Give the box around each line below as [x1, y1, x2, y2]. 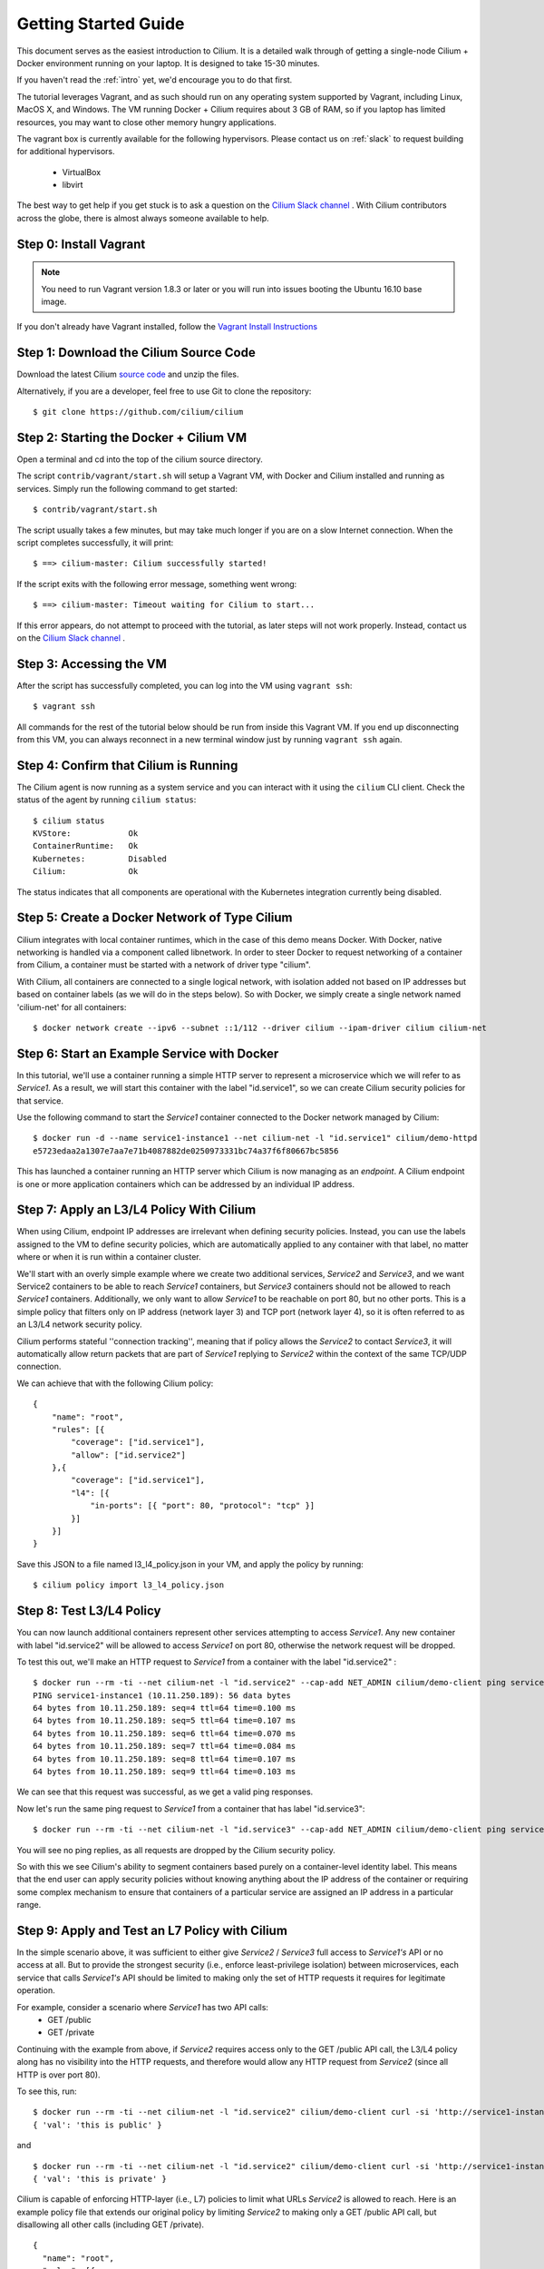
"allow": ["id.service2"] [71, 1449, 186, 1460]
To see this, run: [16, 2086, 77, 2097]
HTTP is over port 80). [16, 2069, 101, 2080]
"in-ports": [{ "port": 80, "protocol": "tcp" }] [90, 1500, 316, 1511]
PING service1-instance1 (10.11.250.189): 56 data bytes [33, 1690, 292, 1701]
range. [16, 1900, 42, 1910]
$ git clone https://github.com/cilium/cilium [33, 407, 244, 417]
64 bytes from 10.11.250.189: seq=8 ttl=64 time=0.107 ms [33, 1753, 296, 1764]
